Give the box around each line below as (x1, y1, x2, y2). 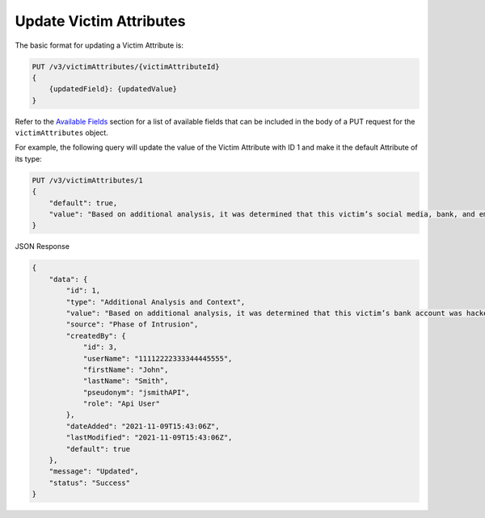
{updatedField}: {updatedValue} (48, 85, 178, 94)
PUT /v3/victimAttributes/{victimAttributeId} (32, 61, 220, 71)
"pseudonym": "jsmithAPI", (82, 388, 190, 397)
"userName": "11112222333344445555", (82, 354, 233, 363)
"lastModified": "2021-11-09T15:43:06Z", (65, 433, 233, 442)
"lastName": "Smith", (82, 377, 169, 385)
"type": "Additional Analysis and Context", (65, 297, 246, 306)
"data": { (48, 275, 88, 284)
